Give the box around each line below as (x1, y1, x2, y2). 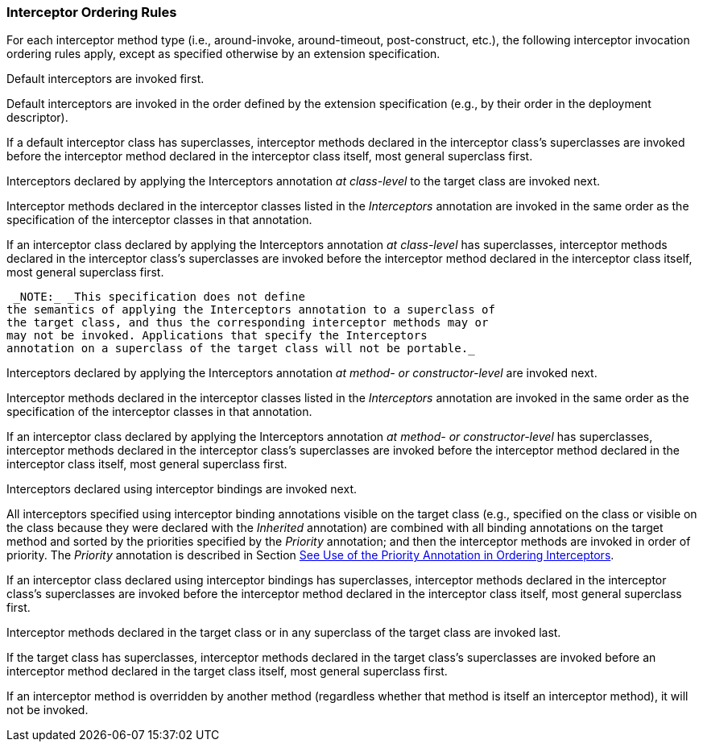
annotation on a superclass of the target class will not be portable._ (6, 342, 475, 355)
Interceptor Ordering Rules (6, 4, 177, 20)
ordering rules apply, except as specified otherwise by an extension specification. (6, 47, 440, 61)
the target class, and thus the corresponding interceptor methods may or (6, 316, 489, 330)
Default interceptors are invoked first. (6, 72, 205, 86)
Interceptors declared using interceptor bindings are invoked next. (6, 482, 357, 497)
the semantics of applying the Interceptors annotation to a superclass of (6, 303, 495, 317)
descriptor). (6, 110, 68, 125)
